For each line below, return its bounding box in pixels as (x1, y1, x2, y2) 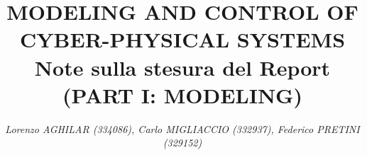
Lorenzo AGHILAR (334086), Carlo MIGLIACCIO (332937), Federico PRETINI (5, 121, 360, 136)
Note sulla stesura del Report (34, 52, 331, 81)
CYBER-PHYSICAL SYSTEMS (19, 25, 346, 54)
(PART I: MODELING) (62, 80, 302, 109)
